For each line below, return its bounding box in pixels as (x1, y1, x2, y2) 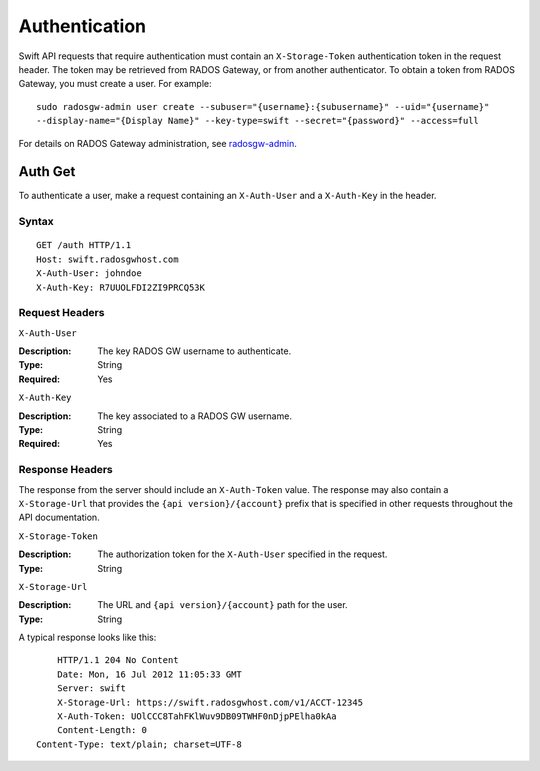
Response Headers (18, 463, 114, 477)
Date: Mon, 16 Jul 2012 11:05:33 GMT (56, 668, 242, 680)
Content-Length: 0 (56, 725, 148, 736)
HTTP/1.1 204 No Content (56, 655, 179, 666)
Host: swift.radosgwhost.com (36, 253, 179, 265)
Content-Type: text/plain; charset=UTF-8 (36, 738, 242, 750)
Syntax (18, 215, 54, 229)
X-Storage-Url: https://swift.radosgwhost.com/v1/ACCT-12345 (56, 696, 364, 708)
